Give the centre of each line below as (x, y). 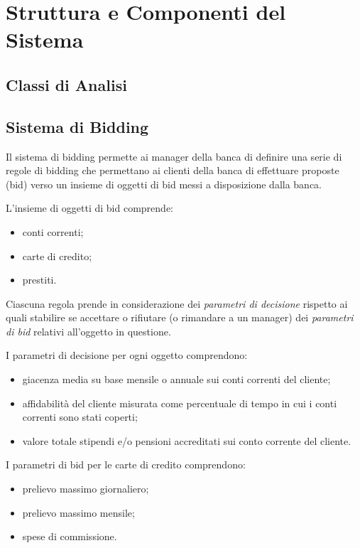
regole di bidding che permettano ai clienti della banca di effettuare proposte (173, 170)
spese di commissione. (70, 536)
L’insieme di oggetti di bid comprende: (89, 208)
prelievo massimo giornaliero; (86, 489)
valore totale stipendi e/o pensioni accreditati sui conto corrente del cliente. (187, 440)
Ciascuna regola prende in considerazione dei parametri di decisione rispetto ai (177, 303)
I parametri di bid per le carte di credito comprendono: (126, 464)
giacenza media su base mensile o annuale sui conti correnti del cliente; (176, 379)
